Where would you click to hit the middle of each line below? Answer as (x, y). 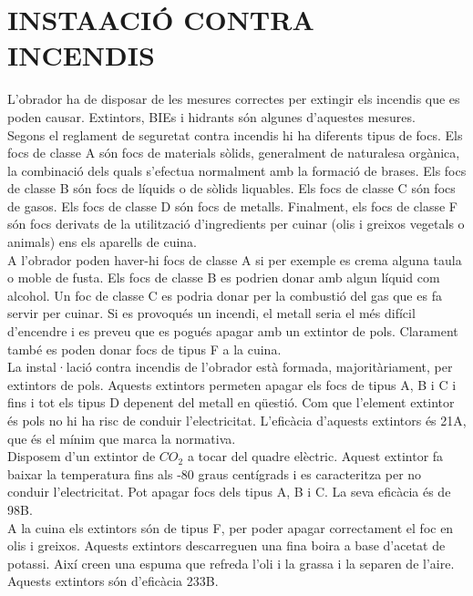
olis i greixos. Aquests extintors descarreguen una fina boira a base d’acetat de (226, 545)
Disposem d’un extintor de (82, 456)
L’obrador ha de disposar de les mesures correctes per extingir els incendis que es (234, 99)
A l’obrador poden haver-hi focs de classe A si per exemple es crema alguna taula (235, 259)
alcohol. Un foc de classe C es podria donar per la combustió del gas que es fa (225, 295)
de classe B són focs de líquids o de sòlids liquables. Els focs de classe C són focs (231, 188)
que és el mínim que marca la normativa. (122, 438)
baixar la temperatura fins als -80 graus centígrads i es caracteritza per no (215, 473)
